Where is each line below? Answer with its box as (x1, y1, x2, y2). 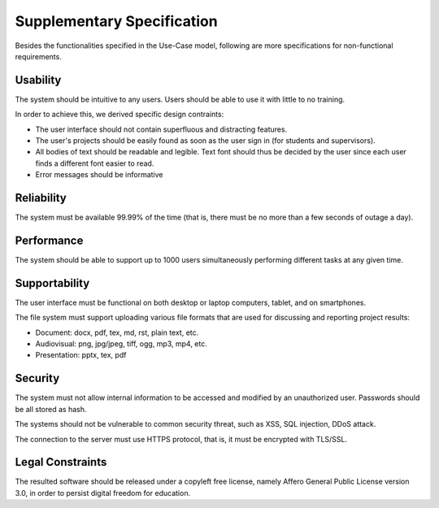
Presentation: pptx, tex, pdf (35, 350, 127, 360)
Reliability (15, 191, 67, 205)
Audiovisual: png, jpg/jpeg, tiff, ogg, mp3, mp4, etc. (35, 339, 207, 349)
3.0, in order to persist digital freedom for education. (15, 488, 191, 497)
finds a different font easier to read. (35, 158, 154, 168)
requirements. (15, 51, 63, 61)
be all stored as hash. (15, 404, 87, 414)
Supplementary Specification (15, 12, 219, 30)
